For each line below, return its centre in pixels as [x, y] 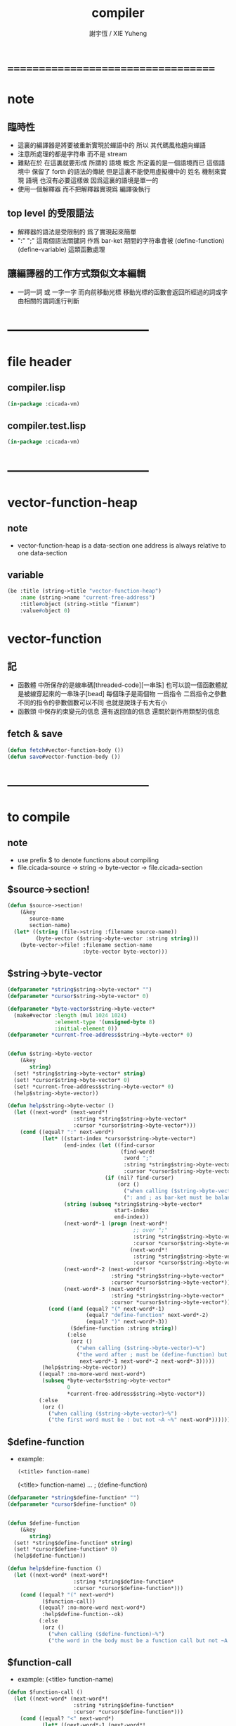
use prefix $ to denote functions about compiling [88, 859]
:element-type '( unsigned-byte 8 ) [105, 1022]
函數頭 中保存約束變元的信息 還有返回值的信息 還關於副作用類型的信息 [118, 711]
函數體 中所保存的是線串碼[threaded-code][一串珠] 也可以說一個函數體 [119, 685]
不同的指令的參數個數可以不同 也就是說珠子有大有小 [92, 703]
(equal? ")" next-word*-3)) [127, 1322]
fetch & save [35, 734]
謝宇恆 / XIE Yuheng [118, 33]
